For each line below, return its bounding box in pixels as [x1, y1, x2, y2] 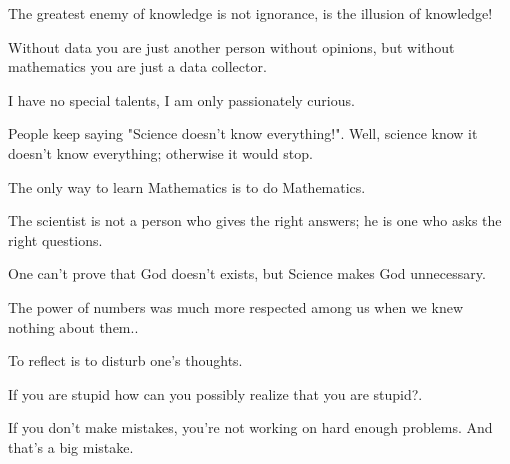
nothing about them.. [8, 316, 139, 337]
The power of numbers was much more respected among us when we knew [8, 296, 463, 317]
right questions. [8, 229, 103, 250]
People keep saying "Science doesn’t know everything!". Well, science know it [8, 123, 478, 144]
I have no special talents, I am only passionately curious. [8, 89, 355, 110]
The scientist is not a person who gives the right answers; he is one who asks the [8, 210, 502, 231]
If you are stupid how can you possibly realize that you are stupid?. [8, 383, 423, 404]
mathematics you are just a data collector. [8, 56, 267, 77]
